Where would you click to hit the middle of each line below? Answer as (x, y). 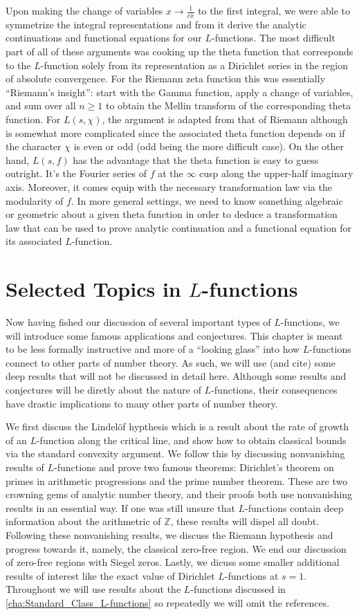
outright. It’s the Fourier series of (76, 173)
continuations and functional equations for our (104, 38)
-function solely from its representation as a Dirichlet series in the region (194, 65)
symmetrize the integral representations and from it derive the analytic (156, 24)
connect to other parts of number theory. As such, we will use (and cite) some (171, 362)
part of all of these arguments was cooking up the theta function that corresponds (179, 52)
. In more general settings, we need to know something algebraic (207, 200)
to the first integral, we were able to (274, 10)
